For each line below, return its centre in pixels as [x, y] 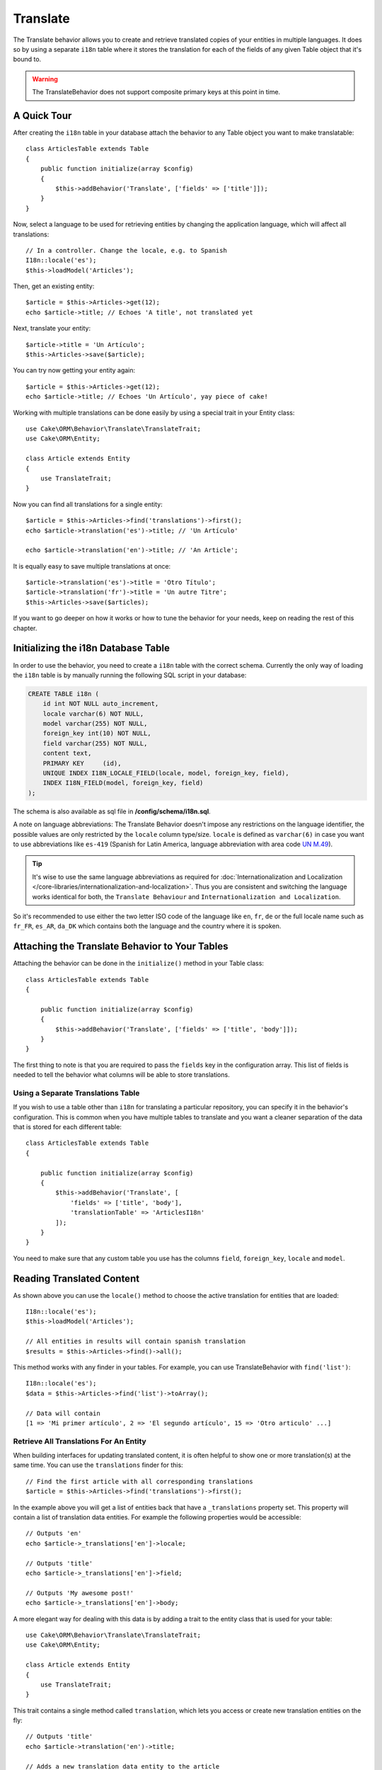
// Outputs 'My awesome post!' [80, 1593]
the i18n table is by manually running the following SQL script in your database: [130, 675]
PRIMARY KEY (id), [82, 763]
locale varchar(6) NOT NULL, [93, 714]
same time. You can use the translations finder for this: [98, 1465]
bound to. [27, 59]
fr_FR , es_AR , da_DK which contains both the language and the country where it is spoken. [147, 926]
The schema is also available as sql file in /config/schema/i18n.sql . [112, 811]
